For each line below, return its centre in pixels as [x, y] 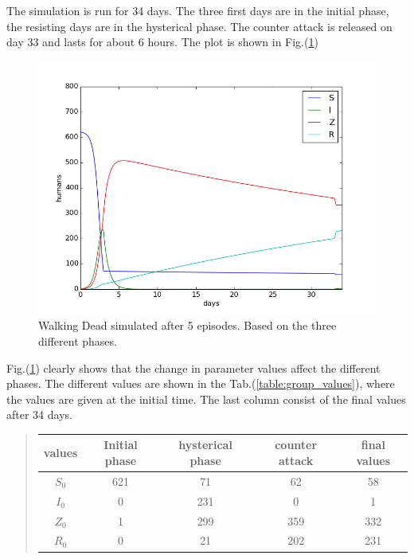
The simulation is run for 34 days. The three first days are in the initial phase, [198, 10]
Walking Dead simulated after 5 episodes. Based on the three [187, 325]
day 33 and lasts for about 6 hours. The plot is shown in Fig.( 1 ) [162, 42]
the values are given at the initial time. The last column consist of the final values [206, 399]
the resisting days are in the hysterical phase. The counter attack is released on [199, 26]
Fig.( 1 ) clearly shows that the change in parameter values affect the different [193, 367]
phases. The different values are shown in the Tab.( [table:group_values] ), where [201, 383]
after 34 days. [39, 414]
